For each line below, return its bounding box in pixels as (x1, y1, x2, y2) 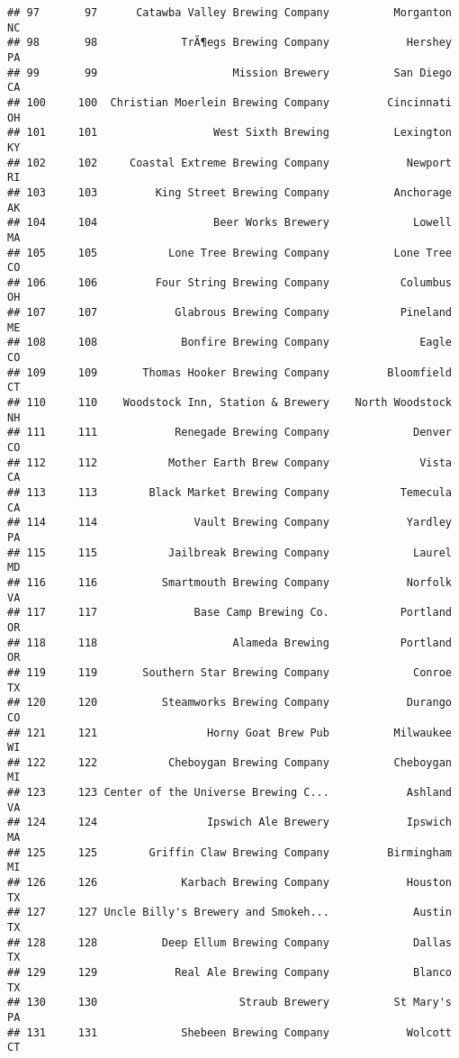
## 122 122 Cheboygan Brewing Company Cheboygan (7, 755, 452, 769)
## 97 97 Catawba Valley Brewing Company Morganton (7, 6, 452, 19)
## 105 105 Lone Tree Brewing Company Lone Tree (7, 246, 452, 259)
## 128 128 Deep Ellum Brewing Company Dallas (7, 936, 452, 949)
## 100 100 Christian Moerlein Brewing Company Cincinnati (7, 95, 452, 109)
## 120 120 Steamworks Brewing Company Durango (7, 696, 452, 710)
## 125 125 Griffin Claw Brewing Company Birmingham (7, 845, 452, 859)
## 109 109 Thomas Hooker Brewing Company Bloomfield (7, 366, 452, 379)
